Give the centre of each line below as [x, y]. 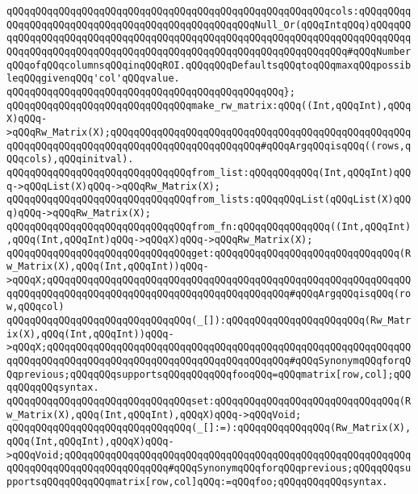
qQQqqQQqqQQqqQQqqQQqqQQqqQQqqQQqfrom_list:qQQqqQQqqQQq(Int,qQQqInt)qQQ [209, 172]
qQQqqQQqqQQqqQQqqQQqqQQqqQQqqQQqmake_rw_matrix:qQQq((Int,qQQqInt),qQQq [209, 105]
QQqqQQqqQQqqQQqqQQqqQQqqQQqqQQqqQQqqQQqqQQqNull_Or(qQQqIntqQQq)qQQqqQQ [209, 25]
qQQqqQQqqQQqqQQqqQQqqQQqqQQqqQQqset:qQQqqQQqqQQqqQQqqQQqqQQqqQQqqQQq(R [209, 402]
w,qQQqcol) [36, 307]
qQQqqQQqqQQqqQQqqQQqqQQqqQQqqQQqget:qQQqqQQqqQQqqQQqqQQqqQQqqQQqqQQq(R [209, 253]
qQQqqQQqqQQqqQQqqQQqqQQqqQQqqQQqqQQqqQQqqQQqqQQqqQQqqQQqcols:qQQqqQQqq [209, 11]
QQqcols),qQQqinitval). [70, 159]
